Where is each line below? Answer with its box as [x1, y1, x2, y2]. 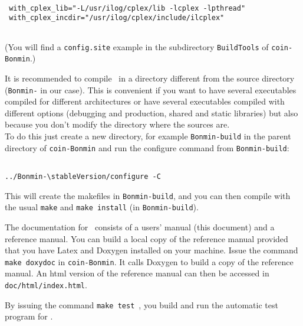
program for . [5, 310, 53, 322]
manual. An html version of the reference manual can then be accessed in [5, 267, 269, 279]
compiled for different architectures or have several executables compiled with [5, 95, 285, 107]
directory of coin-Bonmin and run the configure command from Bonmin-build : [5, 141, 289, 154]
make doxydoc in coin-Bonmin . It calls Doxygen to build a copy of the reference [5, 255, 294, 268]
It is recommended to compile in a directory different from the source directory [5, 71, 295, 84]
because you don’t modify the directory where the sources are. [5, 118, 230, 131]
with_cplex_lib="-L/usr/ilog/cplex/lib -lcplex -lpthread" [9, 4, 246, 12]
